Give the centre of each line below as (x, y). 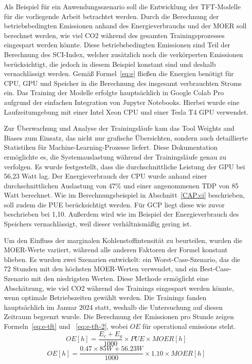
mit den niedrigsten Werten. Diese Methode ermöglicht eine (120, 278)
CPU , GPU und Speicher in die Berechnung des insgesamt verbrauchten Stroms (123, 83)
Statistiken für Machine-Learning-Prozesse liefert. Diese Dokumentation (111, 147)
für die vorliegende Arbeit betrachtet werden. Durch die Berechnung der (111, 16)
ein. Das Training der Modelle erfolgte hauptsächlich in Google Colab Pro (114, 92)
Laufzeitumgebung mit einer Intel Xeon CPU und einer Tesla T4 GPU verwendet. (126, 111)
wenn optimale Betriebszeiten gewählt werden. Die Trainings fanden (105, 297)
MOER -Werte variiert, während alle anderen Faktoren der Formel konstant (116, 250)
